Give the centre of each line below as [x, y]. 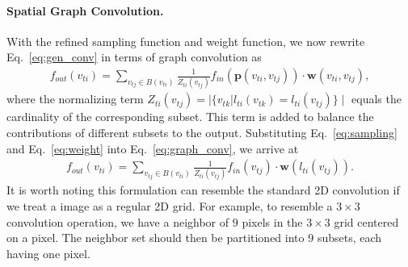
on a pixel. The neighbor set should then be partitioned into [156, 238]
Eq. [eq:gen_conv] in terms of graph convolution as [134, 57]
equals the [376, 99]
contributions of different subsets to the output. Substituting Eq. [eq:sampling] [202, 132]
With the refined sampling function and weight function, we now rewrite [186, 41]
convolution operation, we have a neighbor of [118, 221]
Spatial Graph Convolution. [85, 10]
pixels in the [272, 221]
